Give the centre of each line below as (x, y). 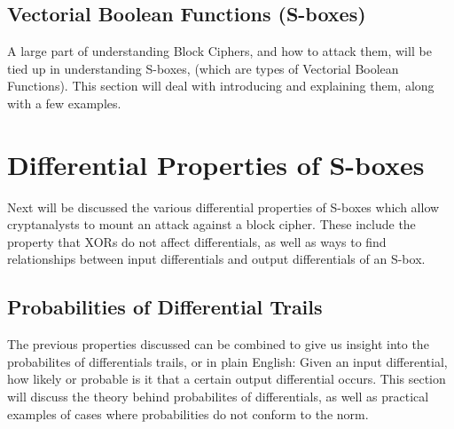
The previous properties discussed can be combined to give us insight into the (218, 344)
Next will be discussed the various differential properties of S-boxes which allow (223, 207)
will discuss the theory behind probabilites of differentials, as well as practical (218, 397)
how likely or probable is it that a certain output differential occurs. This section (227, 379)
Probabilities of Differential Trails (165, 307)
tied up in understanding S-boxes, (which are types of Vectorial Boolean (203, 68)
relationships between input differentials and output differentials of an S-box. (216, 259)
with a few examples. (64, 103)
